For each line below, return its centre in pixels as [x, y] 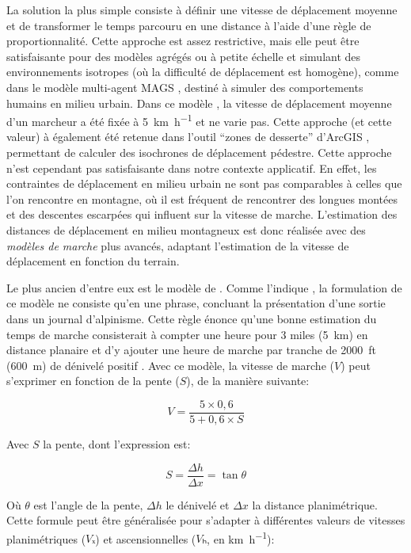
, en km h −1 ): [241, 537]
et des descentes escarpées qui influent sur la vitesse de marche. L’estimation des [202, 214]
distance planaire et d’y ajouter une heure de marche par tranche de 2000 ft [191, 350]
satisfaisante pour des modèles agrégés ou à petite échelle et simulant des [184, 56]
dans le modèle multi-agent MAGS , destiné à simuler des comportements [185, 87]
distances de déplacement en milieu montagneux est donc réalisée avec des [186, 229]
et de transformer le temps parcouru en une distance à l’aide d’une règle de [189, 25]
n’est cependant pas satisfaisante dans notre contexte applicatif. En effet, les [192, 168]
